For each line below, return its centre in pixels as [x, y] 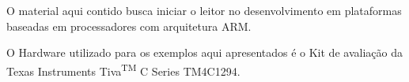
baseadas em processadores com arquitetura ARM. [129, 26]
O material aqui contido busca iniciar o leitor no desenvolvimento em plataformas [204, 10]
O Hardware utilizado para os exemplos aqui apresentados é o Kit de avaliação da [204, 52]
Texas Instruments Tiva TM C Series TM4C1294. [123, 69]
